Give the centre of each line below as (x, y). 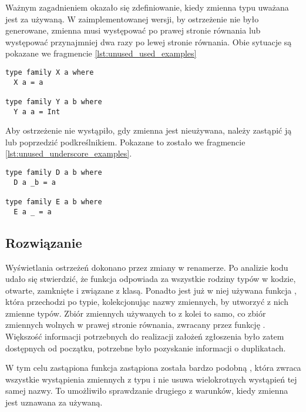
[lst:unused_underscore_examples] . (69, 153)
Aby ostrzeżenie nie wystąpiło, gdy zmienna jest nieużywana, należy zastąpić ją (149, 130)
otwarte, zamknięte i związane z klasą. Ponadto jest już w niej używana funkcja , (151, 290)
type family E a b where (54, 202)
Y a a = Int (37, 112)
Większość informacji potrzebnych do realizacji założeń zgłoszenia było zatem (145, 336)
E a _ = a (33, 212)
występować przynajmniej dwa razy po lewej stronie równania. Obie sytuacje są (149, 41)
